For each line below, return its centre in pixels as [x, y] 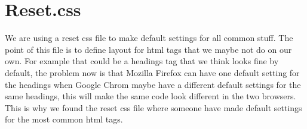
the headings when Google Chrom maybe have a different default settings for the [153, 84]
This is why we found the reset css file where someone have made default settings [153, 107]
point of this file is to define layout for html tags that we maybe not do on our [148, 49]
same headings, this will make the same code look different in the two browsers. [151, 96]
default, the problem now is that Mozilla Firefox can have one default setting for [152, 72]
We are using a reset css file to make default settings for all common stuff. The [149, 38]
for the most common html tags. [64, 119]
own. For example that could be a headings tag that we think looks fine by [142, 61]
